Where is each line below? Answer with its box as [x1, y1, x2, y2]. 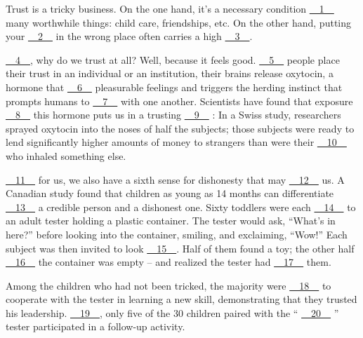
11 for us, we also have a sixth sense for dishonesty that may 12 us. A [15, 172, 345, 187]
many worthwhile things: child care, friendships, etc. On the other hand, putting [6, 15, 351, 29]
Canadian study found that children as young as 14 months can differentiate [6, 186, 334, 201]
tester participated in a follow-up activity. [6, 319, 185, 334]
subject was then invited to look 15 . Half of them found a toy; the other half [6, 241, 355, 255]
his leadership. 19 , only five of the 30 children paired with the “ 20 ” [6, 305, 339, 320]
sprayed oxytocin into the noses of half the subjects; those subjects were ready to [6, 121, 355, 135]
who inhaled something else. [6, 148, 126, 163]
